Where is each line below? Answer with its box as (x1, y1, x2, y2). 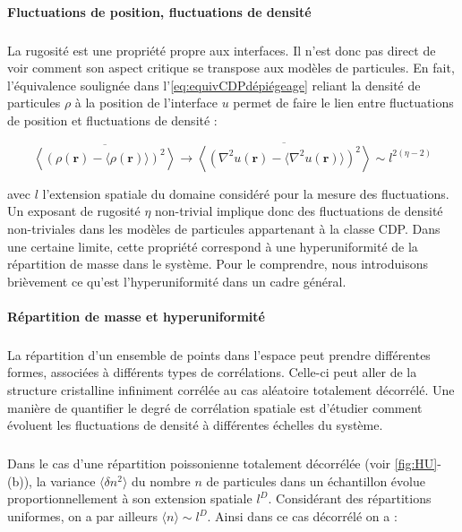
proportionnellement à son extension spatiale (7, 489, 252, 508)
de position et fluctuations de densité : (7, 110, 218, 129)
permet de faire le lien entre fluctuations (233, 93, 454, 112)
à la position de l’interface (74, 93, 218, 112)
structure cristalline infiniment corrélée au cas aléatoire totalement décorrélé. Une (7, 381, 455, 399)
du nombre (131, 471, 191, 490)
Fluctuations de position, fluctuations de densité (7, 2, 312, 21)
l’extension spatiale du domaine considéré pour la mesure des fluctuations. (42, 184, 449, 202)
